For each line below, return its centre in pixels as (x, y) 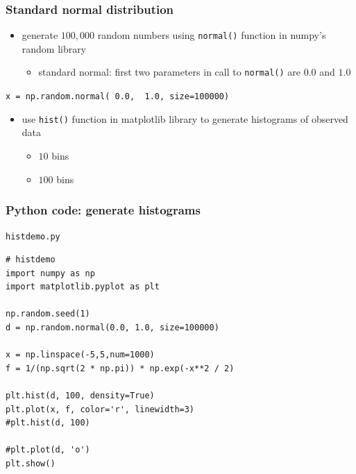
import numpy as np (50, 273)
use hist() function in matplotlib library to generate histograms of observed (185, 118)
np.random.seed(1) (48, 314)
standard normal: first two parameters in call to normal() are (170, 72)
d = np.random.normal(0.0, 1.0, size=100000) (112, 328)
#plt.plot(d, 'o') (48, 450)
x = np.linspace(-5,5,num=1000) (80, 355)
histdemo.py (33, 237)
